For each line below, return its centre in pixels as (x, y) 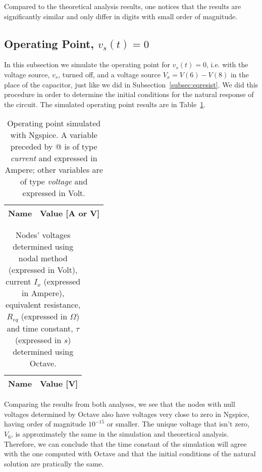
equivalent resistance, (43, 305)
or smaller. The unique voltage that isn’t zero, (178, 424)
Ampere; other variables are (54, 170)
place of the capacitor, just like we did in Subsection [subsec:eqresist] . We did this (131, 84)
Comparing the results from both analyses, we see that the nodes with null (120, 404)
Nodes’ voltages (43, 235)
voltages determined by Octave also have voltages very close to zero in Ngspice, (127, 414)
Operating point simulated (54, 123)
